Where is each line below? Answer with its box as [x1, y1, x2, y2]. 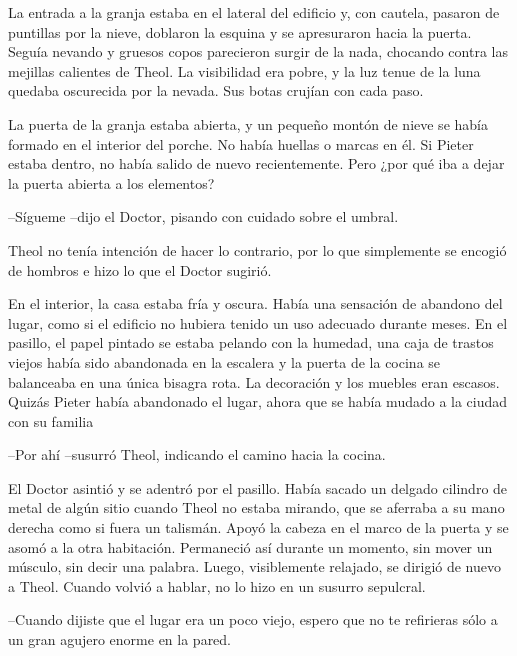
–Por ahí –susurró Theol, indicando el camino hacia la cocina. [8, 444, 386, 465]
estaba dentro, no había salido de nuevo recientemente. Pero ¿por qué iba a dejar [8, 153, 505, 174]
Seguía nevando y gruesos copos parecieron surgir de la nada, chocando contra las [8, 41, 508, 62]
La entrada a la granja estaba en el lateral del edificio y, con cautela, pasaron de [8, 2, 500, 22]
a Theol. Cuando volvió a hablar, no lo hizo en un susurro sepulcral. [8, 575, 426, 596]
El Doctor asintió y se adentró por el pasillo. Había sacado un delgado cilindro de [8, 477, 508, 498]
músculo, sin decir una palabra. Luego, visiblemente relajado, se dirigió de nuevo [8, 556, 502, 577]
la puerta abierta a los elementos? [8, 172, 215, 193]
